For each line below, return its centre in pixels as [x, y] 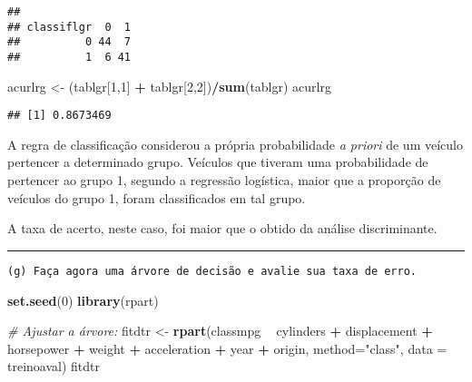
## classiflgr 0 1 [69, 27]
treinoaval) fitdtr [54, 366]
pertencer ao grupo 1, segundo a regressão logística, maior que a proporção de [224, 180]
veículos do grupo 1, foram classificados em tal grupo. [157, 197]
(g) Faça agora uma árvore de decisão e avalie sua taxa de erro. [212, 271]
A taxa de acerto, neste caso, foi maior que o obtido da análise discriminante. [222, 228]
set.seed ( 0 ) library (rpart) [83, 300]
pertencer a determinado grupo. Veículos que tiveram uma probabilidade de [218, 162]
